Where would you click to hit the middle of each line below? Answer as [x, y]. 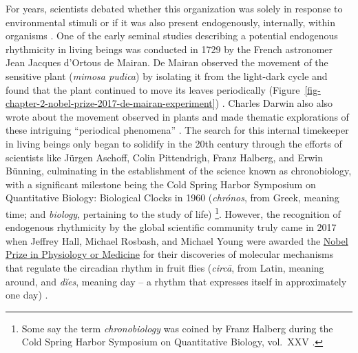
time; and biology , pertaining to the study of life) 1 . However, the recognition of [173, 212]
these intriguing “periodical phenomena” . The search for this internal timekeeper [177, 130]
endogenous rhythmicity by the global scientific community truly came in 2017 [171, 227]
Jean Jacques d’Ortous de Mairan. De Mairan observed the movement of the [167, 62]
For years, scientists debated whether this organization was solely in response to [174, 8]
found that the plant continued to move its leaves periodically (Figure [153, 89]
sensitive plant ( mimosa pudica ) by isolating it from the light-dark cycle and [167, 75]
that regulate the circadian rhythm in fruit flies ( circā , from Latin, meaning [165, 267]
